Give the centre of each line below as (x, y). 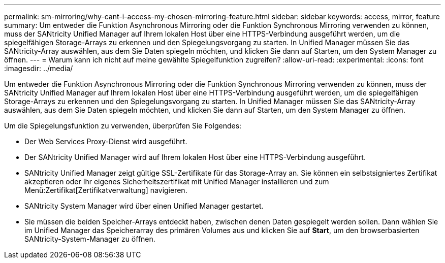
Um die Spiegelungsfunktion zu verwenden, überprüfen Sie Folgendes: (123, 126)
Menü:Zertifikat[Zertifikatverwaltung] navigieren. (106, 190)
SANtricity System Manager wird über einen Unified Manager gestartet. (144, 206)
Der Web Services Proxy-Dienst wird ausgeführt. (106, 141)
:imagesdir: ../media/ (39, 68)
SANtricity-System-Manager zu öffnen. (90, 239)
